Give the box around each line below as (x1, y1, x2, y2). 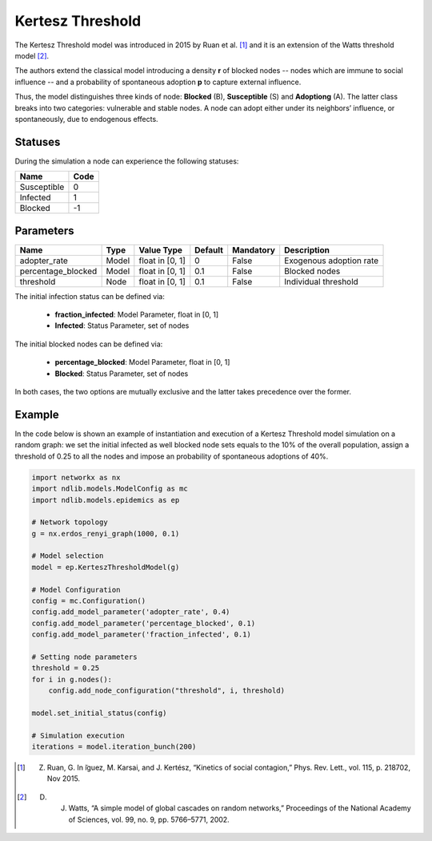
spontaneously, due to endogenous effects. (14, 114, 159, 123)
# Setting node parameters (31, 652, 138, 661)
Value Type (138, 245, 183, 256)
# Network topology (31, 518, 108, 527)
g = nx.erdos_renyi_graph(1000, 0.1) (31, 529, 180, 538)
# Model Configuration (31, 585, 121, 594)
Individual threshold (284, 276, 359, 287)
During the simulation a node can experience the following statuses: (14, 156, 239, 166)
